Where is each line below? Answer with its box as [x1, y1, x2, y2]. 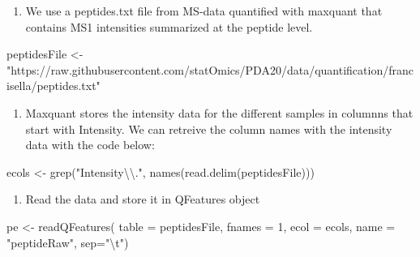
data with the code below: [25, 136, 155, 153]
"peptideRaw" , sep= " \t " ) [6, 233, 129, 251]
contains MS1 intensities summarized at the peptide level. [25, 18, 313, 35]
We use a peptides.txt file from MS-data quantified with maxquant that [25, 2, 383, 19]
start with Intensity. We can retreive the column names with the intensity [25, 120, 392, 137]
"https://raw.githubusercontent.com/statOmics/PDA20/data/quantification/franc [6, 61, 414, 78]
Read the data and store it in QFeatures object [25, 191, 260, 208]
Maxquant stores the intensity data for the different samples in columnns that [25, 104, 414, 121]
